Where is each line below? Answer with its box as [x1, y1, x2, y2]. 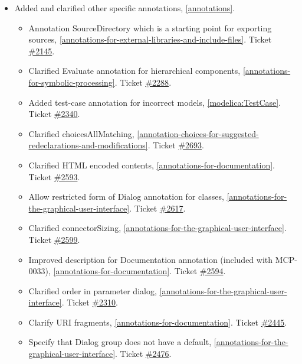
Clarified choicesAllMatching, [28, 127, 134, 139]
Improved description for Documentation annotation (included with [28, 253, 273, 265]
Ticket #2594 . [174, 265, 226, 277]
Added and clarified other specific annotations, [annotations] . [14, 2, 235, 14]
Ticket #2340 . [28, 108, 80, 120]
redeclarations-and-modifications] [28, 139, 148, 151]
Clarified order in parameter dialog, [28, 284, 157, 297]
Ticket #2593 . [28, 170, 80, 183]
